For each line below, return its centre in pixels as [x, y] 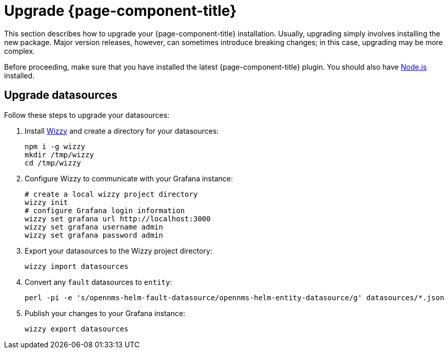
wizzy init [46, 202]
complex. [20, 51]
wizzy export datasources [77, 329]
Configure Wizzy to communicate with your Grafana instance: [129, 178]
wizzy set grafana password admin [94, 235]
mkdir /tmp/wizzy [59, 154]
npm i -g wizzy [55, 146]
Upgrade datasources [61, 95]
